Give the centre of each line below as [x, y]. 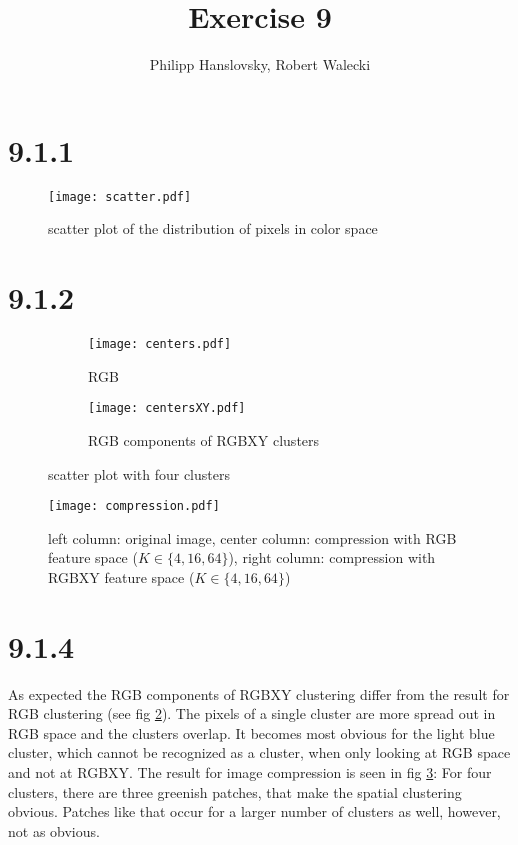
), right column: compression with [332, 557]
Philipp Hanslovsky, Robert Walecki [260, 64]
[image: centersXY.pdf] [167, 408]
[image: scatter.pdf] [120, 196]
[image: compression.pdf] [134, 506]
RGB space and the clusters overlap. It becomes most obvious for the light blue [251, 732]
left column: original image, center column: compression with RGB [252, 537]
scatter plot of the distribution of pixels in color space [213, 228]
